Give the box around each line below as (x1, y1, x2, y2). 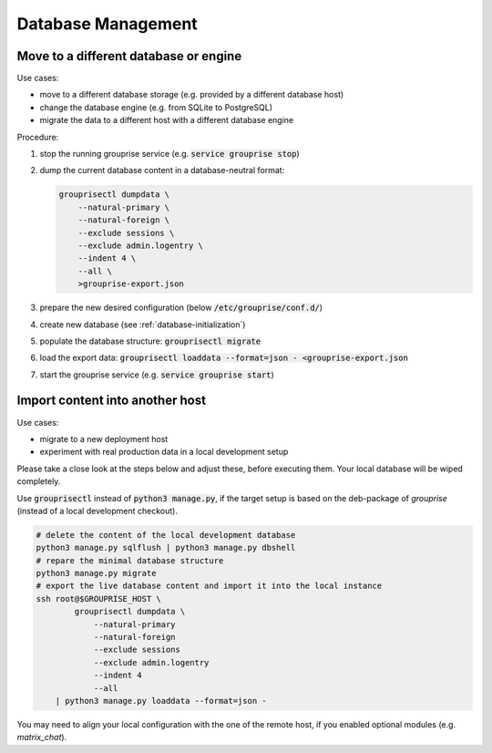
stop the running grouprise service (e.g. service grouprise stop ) (39, 149, 300, 160)
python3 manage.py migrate (36, 568, 157, 579)
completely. (16, 476, 61, 487)
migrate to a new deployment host (39, 433, 169, 444)
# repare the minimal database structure (36, 555, 224, 565)
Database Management (16, 14, 198, 34)
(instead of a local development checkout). (16, 505, 178, 516)
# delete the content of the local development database (36, 530, 296, 540)
